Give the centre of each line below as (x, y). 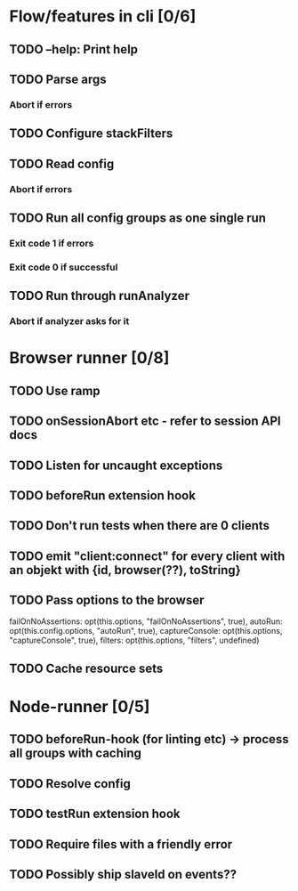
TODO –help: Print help (74, 49)
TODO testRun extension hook (95, 814)
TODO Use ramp (55, 390)
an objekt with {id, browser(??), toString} (125, 570)
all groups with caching (76, 753)
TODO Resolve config (70, 784)
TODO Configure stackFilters (91, 134)
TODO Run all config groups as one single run (138, 218)
